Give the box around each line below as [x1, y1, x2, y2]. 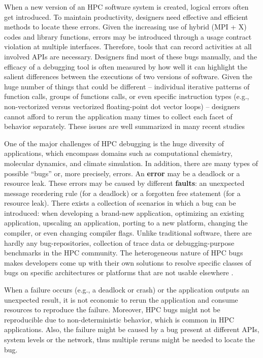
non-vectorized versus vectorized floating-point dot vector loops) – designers [4, 101, 240, 111]
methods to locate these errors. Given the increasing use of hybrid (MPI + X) [4, 21, 247, 32]
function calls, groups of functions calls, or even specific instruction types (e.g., [4, 91, 249, 102]
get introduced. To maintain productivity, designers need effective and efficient [4, 11, 248, 22]
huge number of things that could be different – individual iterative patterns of [4, 81, 250, 91]
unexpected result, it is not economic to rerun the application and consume [4, 294, 238, 305]
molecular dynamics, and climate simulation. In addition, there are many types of [4, 157, 258, 168]
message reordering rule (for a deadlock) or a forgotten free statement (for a [4, 187, 241, 198]
